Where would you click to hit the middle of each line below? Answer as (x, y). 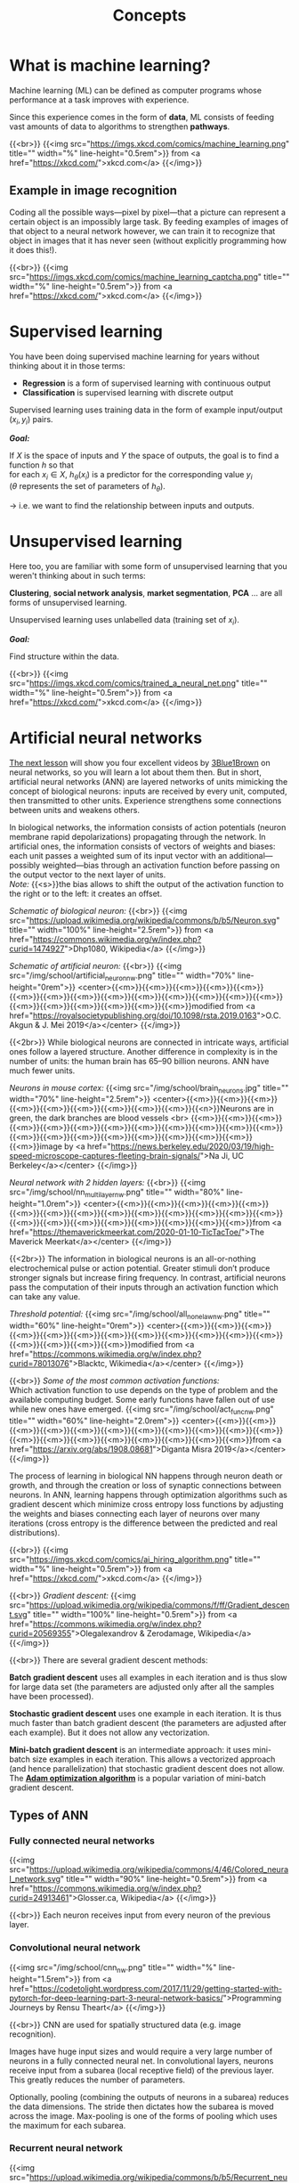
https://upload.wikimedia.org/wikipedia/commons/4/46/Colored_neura (159, 1869)
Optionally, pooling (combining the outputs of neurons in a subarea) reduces (149, 2097)
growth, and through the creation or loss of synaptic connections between (145, 1485)
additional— (251, 855)
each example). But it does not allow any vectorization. (110, 1732)
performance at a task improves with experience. (99, 100)
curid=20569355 (40, 1633)
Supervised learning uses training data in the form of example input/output (146, 410)
